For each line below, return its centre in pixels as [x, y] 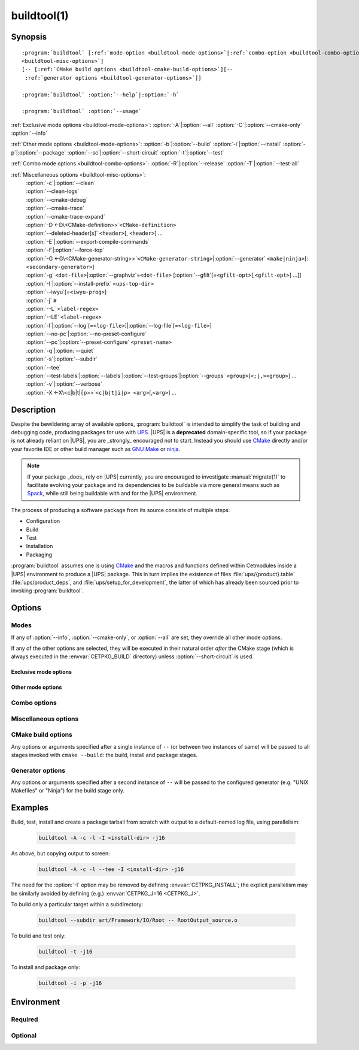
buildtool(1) [40, 16]
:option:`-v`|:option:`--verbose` [64, 384]
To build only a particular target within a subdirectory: [77, 904]
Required [25, 1019]
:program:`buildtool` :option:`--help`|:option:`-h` [101, 95]
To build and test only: [38, 936]
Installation [39, 546]
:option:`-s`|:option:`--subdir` [62, 359]
